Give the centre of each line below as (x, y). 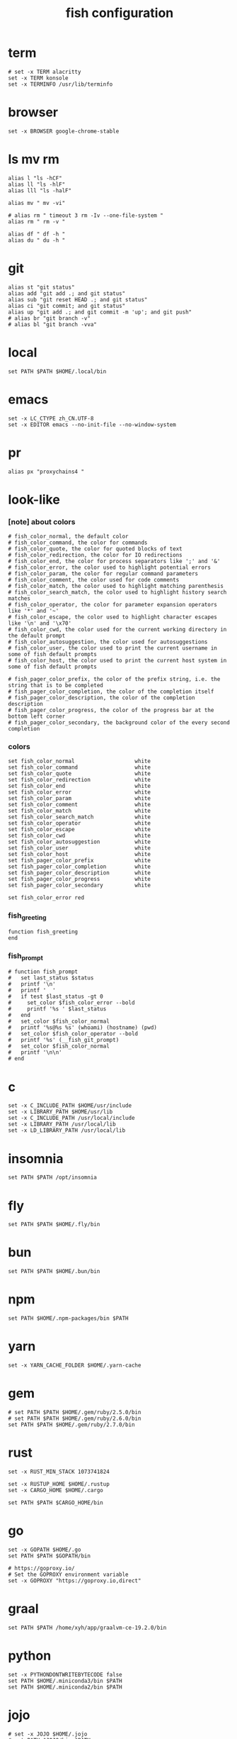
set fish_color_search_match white (80, 817)
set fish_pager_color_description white (80, 873)
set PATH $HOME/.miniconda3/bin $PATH (65, 1681)
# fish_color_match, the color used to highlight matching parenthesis (116, 587)
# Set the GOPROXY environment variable (69, 1574)
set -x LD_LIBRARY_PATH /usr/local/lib (67, 1130)
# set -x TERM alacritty (45, 72)
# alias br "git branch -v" (50, 318)
